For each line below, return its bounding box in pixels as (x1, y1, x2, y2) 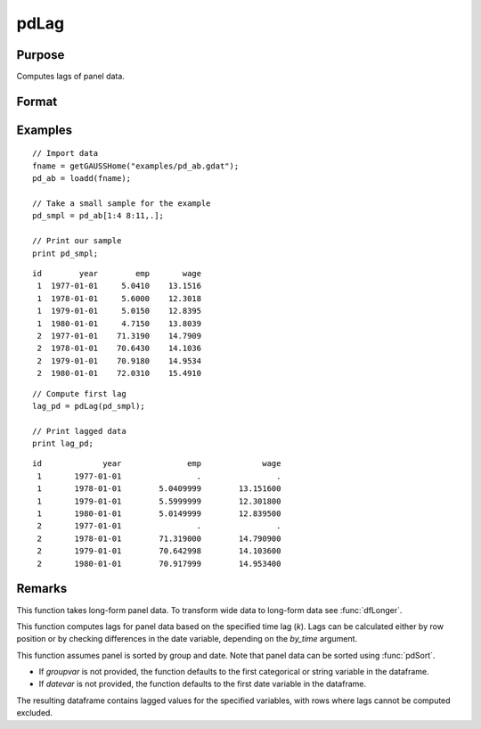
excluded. (16, 708, 53, 718)
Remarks (16, 581, 68, 596)
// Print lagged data (32, 426, 126, 436)
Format (16, 94, 58, 109)
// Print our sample (32, 236, 122, 246)
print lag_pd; (32, 438, 94, 449)
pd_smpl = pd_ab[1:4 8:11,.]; (32, 210, 165, 221)
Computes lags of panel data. (16, 71, 125, 82)
